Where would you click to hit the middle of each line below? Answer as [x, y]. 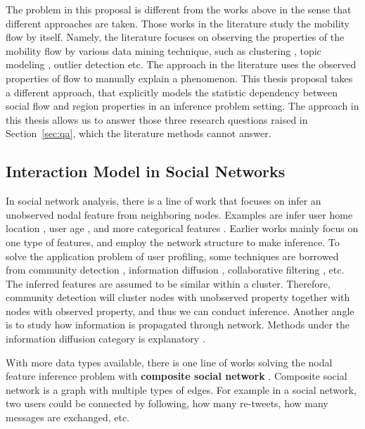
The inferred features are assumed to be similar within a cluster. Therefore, [168, 283]
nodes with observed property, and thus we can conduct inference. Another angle [180, 310]
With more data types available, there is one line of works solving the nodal [169, 362]
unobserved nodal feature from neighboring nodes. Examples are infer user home [179, 214]
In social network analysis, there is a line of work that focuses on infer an [164, 201]
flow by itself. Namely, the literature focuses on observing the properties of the [175, 37]
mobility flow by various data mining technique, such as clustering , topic [164, 50]
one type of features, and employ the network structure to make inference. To [173, 242]
